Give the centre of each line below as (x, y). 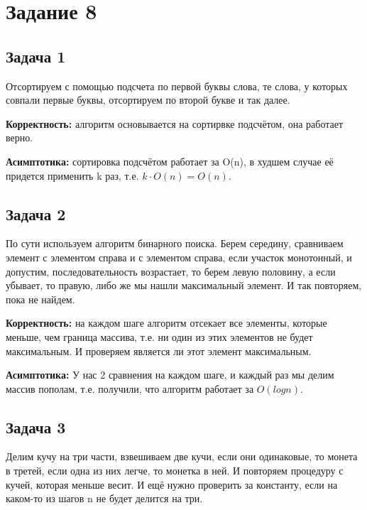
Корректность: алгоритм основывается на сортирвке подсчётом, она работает (175, 123)
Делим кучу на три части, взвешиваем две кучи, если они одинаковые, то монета (182, 456)
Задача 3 (36, 427)
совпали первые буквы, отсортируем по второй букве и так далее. (148, 100)
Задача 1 (36, 56)
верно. (20, 137)
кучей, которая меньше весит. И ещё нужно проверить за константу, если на (172, 484)
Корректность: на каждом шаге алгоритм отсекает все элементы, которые (166, 323)
